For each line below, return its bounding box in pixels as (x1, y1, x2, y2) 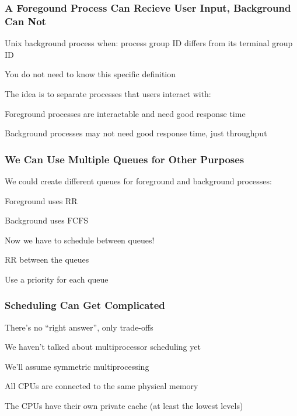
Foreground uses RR (5, 194, 78, 207)
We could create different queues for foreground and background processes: (5, 174, 272, 187)
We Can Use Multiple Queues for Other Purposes (5, 152, 244, 166)
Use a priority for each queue (5, 273, 109, 285)
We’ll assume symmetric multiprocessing (5, 360, 149, 372)
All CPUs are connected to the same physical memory (5, 380, 198, 392)
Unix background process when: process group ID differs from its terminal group (5, 37, 293, 49)
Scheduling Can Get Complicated (5, 298, 165, 312)
